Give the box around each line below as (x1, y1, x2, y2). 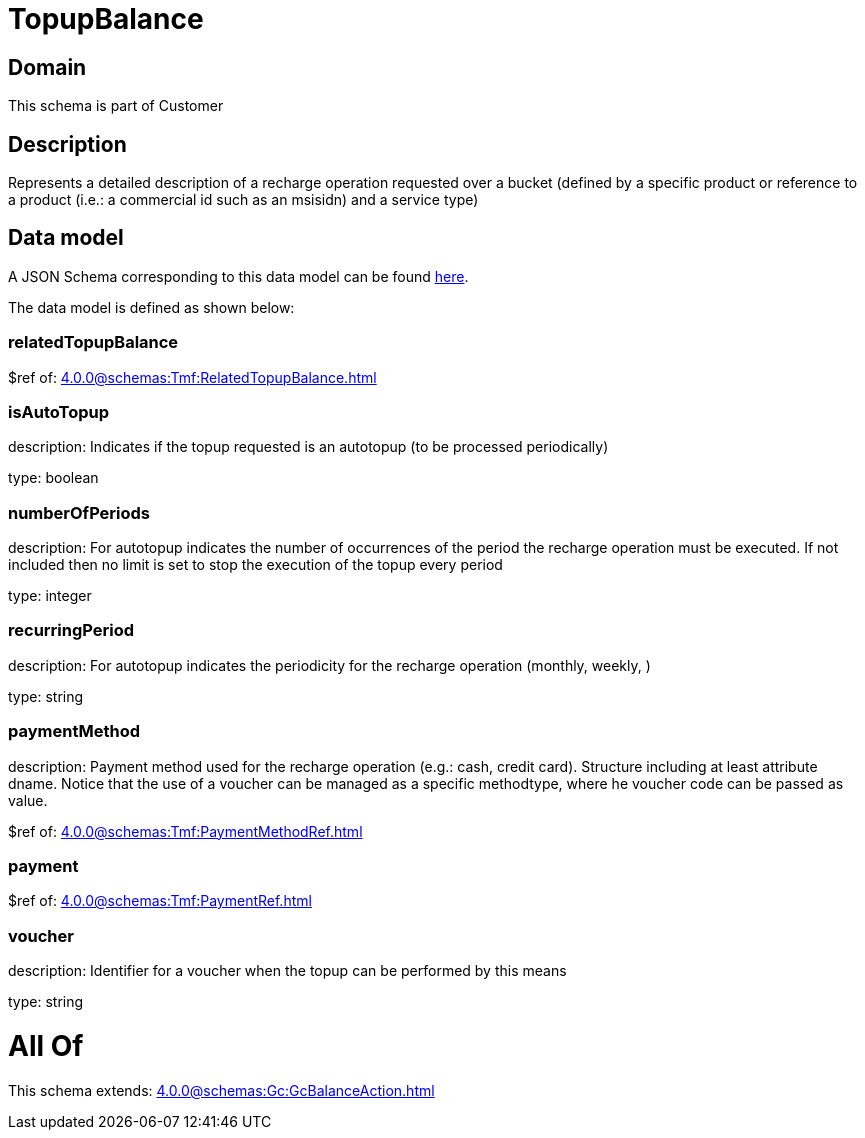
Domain (8, 54, 87, 80)
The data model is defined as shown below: (8, 298, 295, 316)
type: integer (8, 587, 92, 605)
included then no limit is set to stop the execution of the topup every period (8, 556, 503, 574)
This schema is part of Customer (8, 97, 224, 115)
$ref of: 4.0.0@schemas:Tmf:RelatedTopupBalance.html (8, 368, 377, 386)
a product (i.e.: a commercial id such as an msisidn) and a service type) (8, 191, 479, 209)
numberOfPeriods (8, 502, 151, 523)
